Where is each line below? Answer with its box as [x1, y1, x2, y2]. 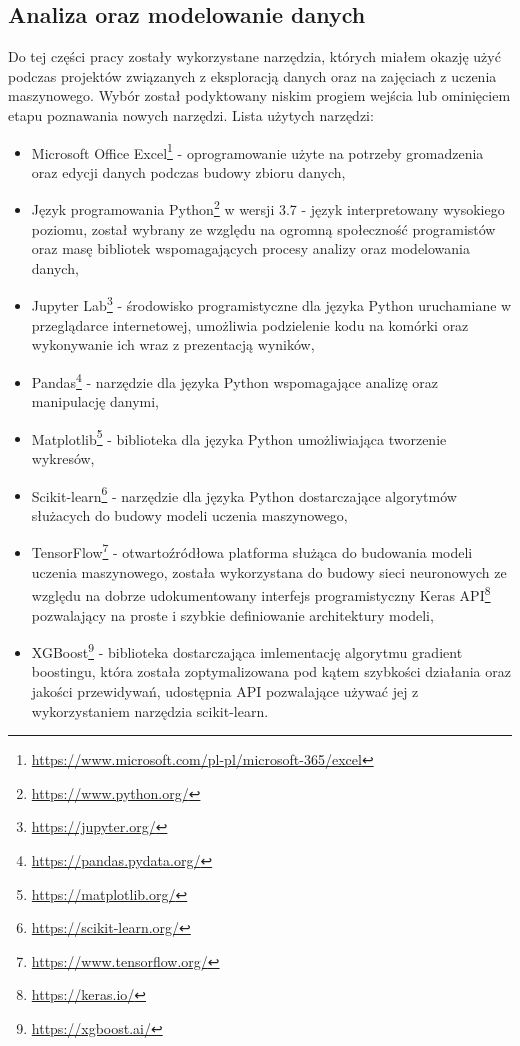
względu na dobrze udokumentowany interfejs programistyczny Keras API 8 [31, 582, 491, 605]
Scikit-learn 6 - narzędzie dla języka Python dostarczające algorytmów [31, 482, 457, 506]
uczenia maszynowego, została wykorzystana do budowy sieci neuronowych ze [31, 561, 507, 582]
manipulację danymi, [31, 391, 159, 412]
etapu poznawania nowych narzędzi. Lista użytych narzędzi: [8, 104, 374, 125]
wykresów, [31, 447, 95, 468]
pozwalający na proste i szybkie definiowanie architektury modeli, [31, 604, 434, 625]
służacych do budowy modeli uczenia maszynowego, [31, 504, 348, 525]
